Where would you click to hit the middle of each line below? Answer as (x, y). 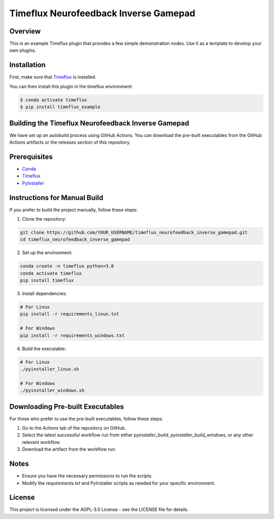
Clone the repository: (44, 219)
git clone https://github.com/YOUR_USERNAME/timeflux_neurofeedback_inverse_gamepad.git (134, 232)
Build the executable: (44, 349)
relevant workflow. (41, 442)
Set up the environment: (47, 253)
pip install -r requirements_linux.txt (70, 314)
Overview (25, 31)
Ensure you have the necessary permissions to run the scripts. (87, 476)
